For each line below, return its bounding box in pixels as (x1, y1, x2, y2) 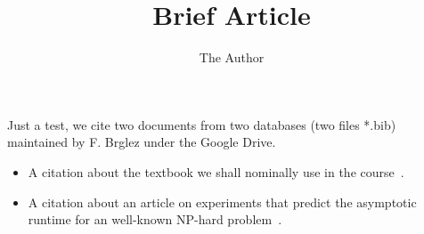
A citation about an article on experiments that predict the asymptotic (28, 192, 417, 211)
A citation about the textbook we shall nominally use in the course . (28, 162, 404, 181)
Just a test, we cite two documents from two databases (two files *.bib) (7, 115, 396, 133)
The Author (199, 48, 265, 67)
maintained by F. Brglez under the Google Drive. (7, 133, 276, 151)
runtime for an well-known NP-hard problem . (28, 210, 282, 229)
